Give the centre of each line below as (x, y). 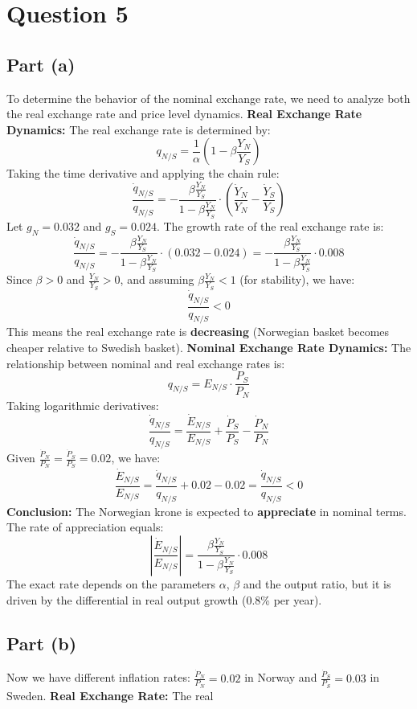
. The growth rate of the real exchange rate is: (270, 225)
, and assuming (157, 279)
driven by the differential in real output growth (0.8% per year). (164, 599)
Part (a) (41, 64)
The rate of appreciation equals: (85, 527)
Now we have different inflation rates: (98, 677)
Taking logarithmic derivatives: (83, 405)
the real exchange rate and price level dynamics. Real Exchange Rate (184, 114)
